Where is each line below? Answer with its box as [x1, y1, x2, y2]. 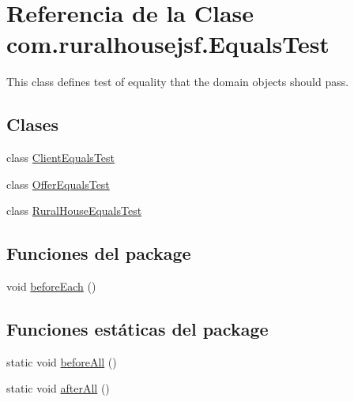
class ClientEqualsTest [6, 149, 115, 166]
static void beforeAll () [6, 353, 117, 370]
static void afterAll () [6, 380, 110, 396]
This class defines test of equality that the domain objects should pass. [6, 73, 349, 90]
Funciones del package [6, 241, 191, 265]
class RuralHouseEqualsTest [6, 202, 142, 219]
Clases [6, 112, 59, 137]
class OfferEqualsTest [6, 175, 110, 192]
